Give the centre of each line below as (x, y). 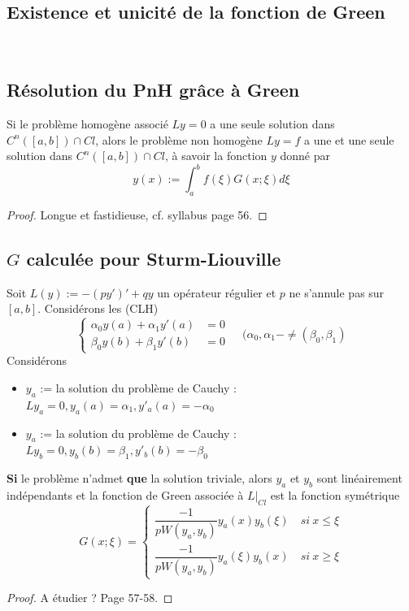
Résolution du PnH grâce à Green (153, 90)
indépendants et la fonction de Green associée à (125, 495)
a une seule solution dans (272, 123)
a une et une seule (349, 139)
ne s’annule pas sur (337, 292)
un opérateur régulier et (217, 292)
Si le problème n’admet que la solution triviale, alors (139, 478)
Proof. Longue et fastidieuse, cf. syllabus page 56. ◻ (137, 215)
